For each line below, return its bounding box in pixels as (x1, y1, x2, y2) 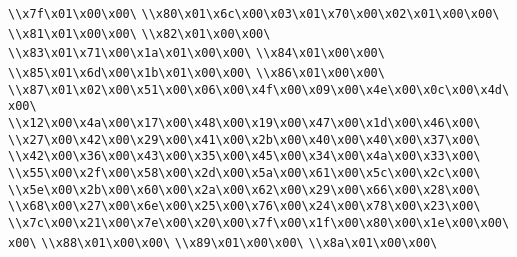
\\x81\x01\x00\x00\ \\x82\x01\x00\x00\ (8, 26, 271, 41)
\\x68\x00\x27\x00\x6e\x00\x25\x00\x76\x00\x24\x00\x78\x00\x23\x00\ (8, 199, 481, 214)
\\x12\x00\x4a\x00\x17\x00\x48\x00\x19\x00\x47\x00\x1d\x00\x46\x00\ (8, 115, 481, 130)
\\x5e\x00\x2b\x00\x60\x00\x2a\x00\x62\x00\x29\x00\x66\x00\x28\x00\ (8, 182, 481, 197)
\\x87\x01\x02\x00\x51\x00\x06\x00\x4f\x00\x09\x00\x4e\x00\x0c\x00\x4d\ (8, 82, 510, 97)
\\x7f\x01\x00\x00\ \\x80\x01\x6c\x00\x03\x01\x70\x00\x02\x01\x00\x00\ (8, 7, 500, 21)
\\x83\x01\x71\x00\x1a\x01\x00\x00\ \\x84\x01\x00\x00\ (8, 46, 385, 61)
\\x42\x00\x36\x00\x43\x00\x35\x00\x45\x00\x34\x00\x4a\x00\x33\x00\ (8, 149, 481, 164)
